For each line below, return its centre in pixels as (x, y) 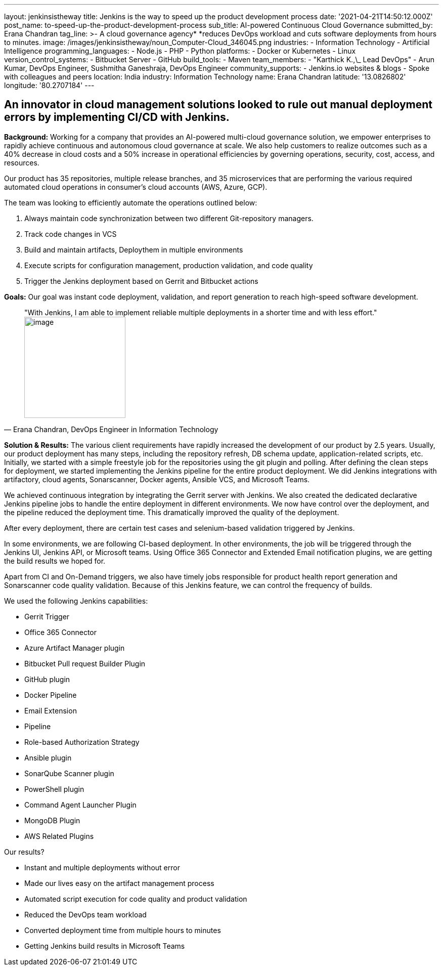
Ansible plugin (48, 757)
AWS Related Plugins (59, 836)
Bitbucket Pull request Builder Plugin (85, 663)
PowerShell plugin (54, 789)
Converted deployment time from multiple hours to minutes (123, 930)
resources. (22, 162)
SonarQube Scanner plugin (69, 773)
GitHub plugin (47, 679)
